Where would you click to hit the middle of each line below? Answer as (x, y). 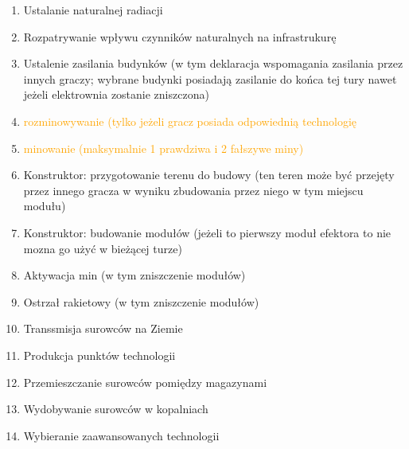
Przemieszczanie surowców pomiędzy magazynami (145, 382)
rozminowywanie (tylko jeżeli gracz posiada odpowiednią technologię (190, 121)
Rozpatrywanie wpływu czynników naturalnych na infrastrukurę (180, 36)
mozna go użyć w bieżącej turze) (103, 248)
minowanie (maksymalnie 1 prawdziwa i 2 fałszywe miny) (164, 148)
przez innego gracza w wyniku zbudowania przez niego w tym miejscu (193, 190)
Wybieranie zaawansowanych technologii (121, 435)
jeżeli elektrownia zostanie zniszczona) (116, 94)
